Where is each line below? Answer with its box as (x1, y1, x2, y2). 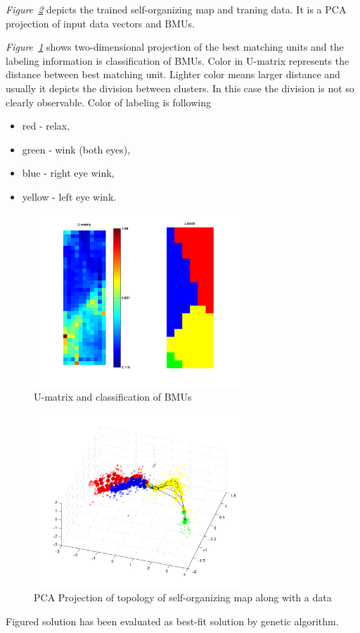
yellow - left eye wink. (22, 189, 117, 203)
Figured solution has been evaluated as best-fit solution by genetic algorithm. (6, 613, 339, 628)
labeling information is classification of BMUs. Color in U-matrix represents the (6, 53, 349, 68)
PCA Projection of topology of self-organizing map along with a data (34, 590, 332, 605)
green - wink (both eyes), (22, 142, 131, 156)
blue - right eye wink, (22, 165, 115, 180)
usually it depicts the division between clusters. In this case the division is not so (6, 80, 354, 95)
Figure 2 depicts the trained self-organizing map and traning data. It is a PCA (6, 2, 347, 16)
